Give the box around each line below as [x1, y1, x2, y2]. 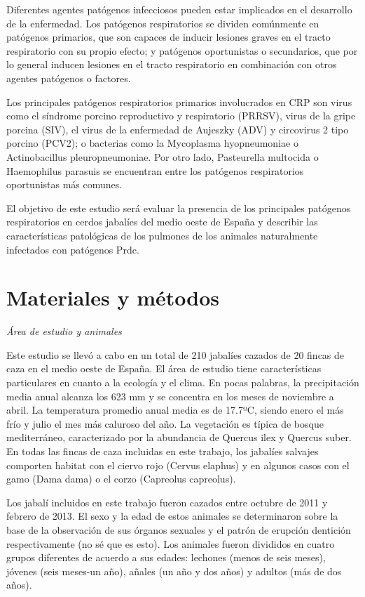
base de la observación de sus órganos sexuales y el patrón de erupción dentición [6, 522, 351, 537]
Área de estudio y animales [6, 324, 122, 339]
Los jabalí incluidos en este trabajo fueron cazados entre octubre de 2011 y [6, 494, 328, 509]
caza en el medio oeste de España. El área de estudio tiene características [6, 361, 322, 376]
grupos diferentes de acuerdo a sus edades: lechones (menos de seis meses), [6, 550, 326, 565]
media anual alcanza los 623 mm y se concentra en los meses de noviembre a [6, 388, 334, 403]
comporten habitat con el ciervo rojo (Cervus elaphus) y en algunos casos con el [6, 457, 350, 472]
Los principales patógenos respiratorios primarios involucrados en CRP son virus [6, 94, 352, 109]
